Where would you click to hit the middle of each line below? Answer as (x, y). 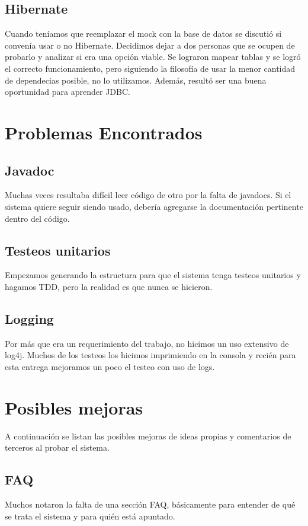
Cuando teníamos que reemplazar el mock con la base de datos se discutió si (143, 34)
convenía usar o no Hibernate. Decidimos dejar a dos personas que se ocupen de (150, 45)
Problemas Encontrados (104, 132)
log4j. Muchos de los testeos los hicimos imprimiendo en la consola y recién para (150, 355)
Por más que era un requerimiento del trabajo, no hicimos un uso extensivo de (147, 343)
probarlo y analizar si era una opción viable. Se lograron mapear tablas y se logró (153, 57)
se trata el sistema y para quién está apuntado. (90, 516)
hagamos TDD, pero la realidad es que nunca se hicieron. (109, 286)
